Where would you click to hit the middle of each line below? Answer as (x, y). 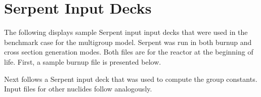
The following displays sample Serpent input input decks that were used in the (126, 32)
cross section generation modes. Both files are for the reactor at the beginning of (129, 52)
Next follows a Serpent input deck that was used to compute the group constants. (131, 79)
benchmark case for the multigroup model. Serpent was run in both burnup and (128, 42)
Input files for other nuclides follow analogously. (78, 89)
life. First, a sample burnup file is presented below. (83, 61)
